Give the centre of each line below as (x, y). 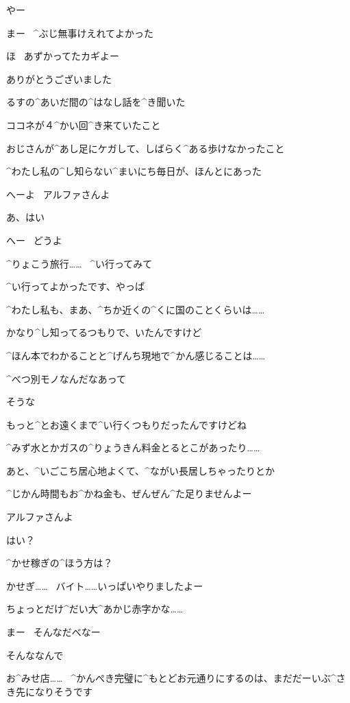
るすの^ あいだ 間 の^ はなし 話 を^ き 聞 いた (96, 102)
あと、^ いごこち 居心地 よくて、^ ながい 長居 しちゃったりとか (140, 470)
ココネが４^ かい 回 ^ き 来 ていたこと (84, 124)
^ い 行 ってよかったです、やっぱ (75, 286)
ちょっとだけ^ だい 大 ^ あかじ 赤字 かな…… (95, 609)
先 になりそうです (54, 691)
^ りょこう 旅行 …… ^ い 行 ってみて (79, 263)
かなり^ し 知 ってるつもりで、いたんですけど (104, 332)
